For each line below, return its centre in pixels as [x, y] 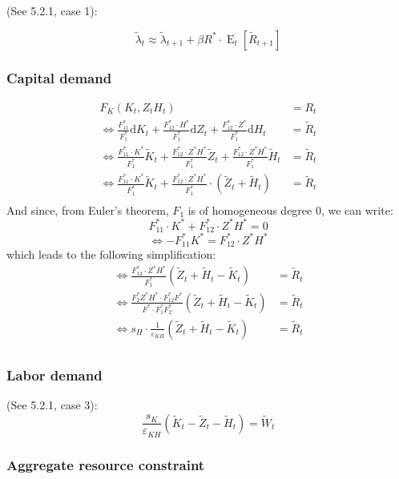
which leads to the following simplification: [111, 254]
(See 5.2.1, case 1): [52, 10]
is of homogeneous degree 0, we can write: [290, 209]
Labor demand [54, 374]
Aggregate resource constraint [106, 464]
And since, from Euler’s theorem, [88, 209]
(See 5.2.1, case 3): [52, 405]
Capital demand [59, 77]
